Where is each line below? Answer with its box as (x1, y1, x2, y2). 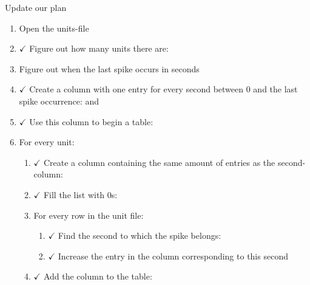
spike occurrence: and (19, 94, 99, 107)
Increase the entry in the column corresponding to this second (58, 249, 288, 262)
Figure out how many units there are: (29, 42, 169, 55)
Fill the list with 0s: (43, 188, 118, 201)
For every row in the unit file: (33, 208, 144, 221)
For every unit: (19, 136, 75, 148)
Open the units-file (19, 21, 89, 34)
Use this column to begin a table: (29, 115, 153, 128)
